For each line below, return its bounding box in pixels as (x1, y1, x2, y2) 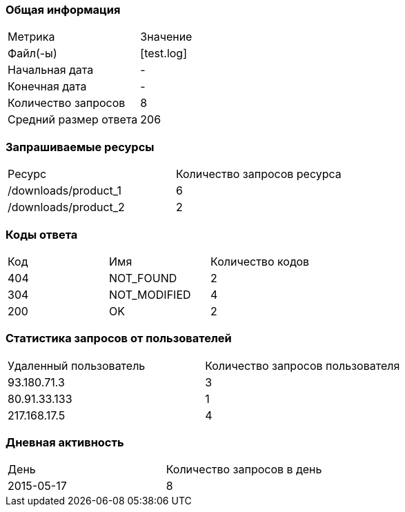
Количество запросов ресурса (175, 167, 342, 181)
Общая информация (6, 3, 121, 17)
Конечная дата (8, 79, 87, 94)
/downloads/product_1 (8, 184, 121, 198)
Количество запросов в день (166, 462, 322, 477)
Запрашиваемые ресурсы (6, 139, 155, 154)
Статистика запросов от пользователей (6, 331, 232, 346)
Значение (140, 30, 192, 44)
